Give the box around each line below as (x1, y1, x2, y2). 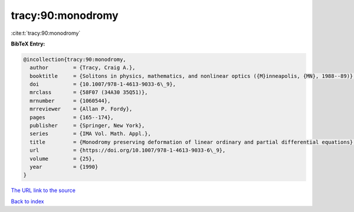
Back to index (11, 198, 44, 205)
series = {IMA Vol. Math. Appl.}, (29, 131, 152, 137)
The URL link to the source (11, 187, 76, 194)
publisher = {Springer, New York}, (29, 122, 145, 129)
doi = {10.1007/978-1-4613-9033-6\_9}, (29, 81, 176, 88)
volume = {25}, (29, 155, 96, 162)
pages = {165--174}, (29, 114, 114, 120)
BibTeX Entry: (11, 40, 45, 47)
